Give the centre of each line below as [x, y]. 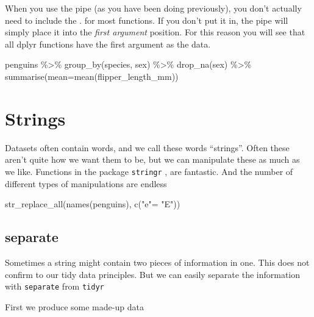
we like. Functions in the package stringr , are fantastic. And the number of [149, 171]
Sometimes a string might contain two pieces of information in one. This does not [157, 262]
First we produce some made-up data [74, 306]
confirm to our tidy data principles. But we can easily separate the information [153, 274]
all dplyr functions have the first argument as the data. [108, 44]
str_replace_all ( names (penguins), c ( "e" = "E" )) [93, 204]
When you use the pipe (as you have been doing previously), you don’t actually [153, 8]
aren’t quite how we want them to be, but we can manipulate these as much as [152, 159]
